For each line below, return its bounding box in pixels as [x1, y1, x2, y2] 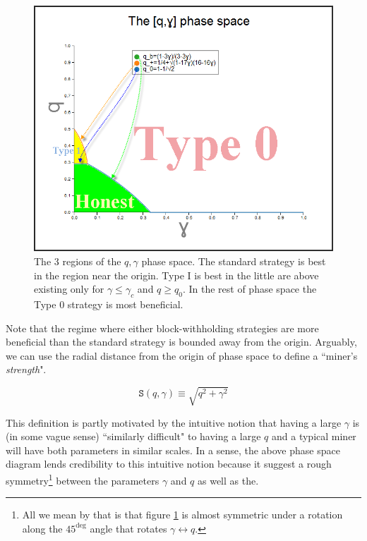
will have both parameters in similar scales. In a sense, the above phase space [6, 442, 340, 457]
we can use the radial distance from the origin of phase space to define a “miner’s [6, 348, 358, 363]
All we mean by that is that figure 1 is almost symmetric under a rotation [22, 507, 343, 522]
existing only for [34, 281, 104, 296]
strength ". [6, 362, 47, 377]
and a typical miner [272, 429, 356, 444]
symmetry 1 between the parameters [6, 470, 160, 487]
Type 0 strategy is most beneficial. [34, 296, 183, 311]
